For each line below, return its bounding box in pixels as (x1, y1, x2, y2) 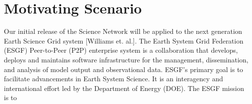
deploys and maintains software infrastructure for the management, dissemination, (4, 54, 249, 64)
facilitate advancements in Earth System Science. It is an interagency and (4, 74, 223, 84)
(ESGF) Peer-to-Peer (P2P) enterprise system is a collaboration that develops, (4, 45, 238, 55)
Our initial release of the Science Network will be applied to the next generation (4, 26, 242, 36)
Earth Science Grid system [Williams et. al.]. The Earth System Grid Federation (4, 35, 244, 45)
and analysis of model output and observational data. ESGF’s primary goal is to (4, 64, 243, 74)
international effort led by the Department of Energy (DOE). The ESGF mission (4, 83, 244, 93)
